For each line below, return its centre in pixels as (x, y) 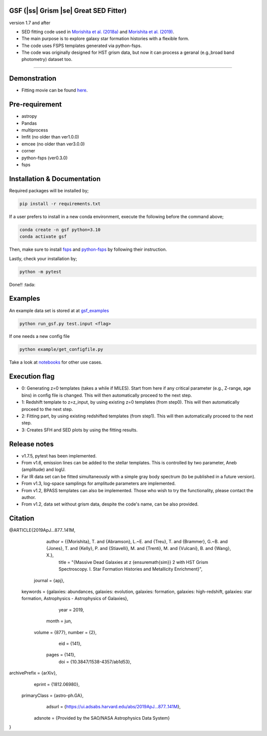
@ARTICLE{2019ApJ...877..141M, (42, 530)
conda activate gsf (43, 237)
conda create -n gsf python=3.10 (60, 230)
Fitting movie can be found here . (55, 90)
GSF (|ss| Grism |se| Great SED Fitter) (68, 11)
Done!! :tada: (22, 284)
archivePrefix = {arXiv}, (33, 673)
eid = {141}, (70, 644)
